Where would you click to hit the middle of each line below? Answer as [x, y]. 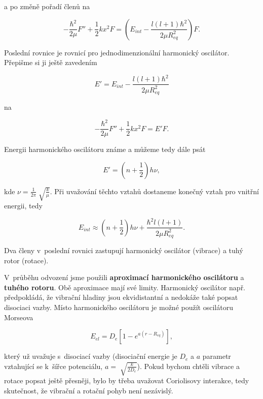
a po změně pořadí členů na [47, 6]
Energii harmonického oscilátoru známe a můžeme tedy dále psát [105, 149]
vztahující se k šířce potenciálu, [53, 366]
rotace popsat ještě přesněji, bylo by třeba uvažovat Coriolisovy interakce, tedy [127, 380]
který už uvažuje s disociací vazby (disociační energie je [91, 356]
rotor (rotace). [26, 260]
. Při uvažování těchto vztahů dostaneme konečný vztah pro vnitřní [154, 191]
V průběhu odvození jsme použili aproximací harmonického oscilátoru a [124, 277]
